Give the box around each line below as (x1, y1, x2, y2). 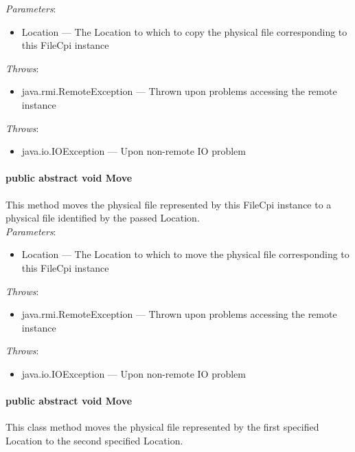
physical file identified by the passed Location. (5, 211, 200, 225)
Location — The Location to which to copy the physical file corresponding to (21, 24, 347, 39)
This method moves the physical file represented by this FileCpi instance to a (5, 197, 332, 211)
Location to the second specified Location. (5, 433, 183, 447)
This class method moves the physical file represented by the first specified (5, 420, 319, 434)
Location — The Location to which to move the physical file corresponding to (21, 247, 350, 261)
